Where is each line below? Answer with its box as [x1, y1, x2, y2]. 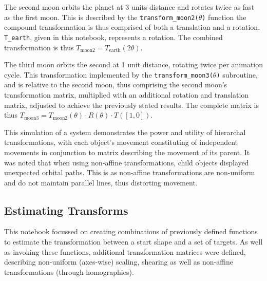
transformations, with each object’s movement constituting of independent [4, 137, 238, 147]
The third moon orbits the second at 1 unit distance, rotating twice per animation [4, 59, 263, 70]
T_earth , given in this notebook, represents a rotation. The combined [4, 31, 223, 42]
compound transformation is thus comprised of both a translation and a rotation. [4, 22, 260, 32]
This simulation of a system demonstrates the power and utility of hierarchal [4, 126, 246, 137]
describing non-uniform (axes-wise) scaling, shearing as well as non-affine [4, 256, 233, 267]
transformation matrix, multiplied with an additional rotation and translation [4, 89, 249, 100]
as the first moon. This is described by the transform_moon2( [4, 11, 199, 22]
